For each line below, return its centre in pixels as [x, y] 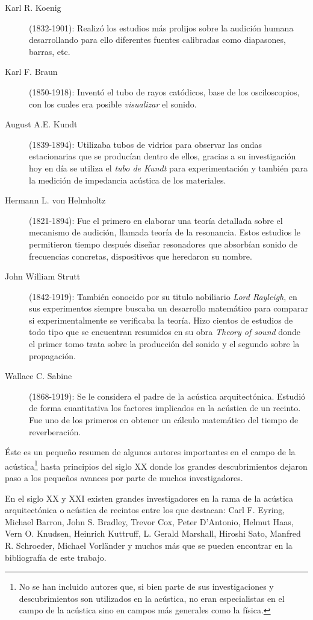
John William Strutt [43, 276]
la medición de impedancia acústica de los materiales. [128, 180]
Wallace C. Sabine [39, 376]
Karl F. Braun [31, 72]
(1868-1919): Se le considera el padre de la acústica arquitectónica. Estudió [167, 396]
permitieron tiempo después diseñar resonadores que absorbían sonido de [163, 244]
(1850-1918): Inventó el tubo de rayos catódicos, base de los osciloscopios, [164, 91]
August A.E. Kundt [41, 124]
